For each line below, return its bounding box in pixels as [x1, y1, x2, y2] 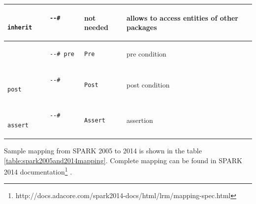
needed [84, 22, 108, 32]
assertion [126, 115, 153, 125]
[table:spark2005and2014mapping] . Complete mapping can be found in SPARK [4, 155, 242, 165]
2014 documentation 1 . [4, 165, 72, 176]
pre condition [126, 48, 166, 58]
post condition [126, 79, 170, 89]
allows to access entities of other [126, 12, 238, 23]
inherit [7, 24, 32, 31]
